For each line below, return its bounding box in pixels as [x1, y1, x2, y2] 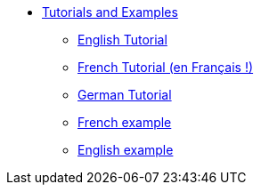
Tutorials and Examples [42, 4, 178, 20]
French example [77, 115, 172, 130]
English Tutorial [77, 32, 167, 47]
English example [77, 142, 174, 157]
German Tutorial [77, 87, 172, 102]
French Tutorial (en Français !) [77, 60, 254, 75]
